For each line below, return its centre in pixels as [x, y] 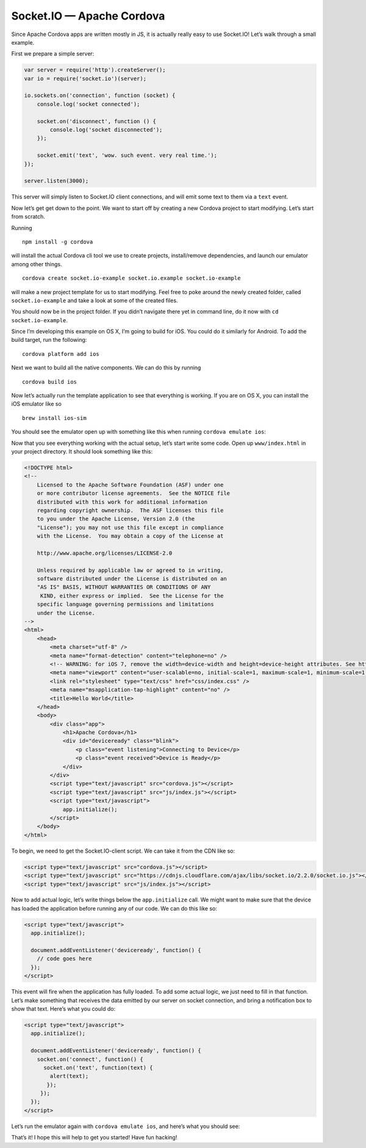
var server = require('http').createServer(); [95, 70]
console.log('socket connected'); [88, 104]
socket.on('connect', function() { [90, 1059]
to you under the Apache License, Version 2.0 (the [116, 519]
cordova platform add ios [61, 354]
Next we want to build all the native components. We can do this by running [106, 368]
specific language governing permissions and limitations [125, 605]
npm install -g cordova [58, 242]
